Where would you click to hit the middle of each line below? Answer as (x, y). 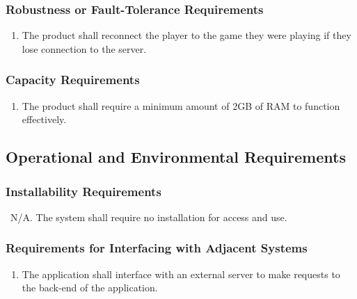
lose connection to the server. (84, 48)
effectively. (44, 119)
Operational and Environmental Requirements (176, 157)
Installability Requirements (84, 191)
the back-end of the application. (90, 288)
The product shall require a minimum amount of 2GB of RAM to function (181, 105)
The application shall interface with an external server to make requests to (181, 274)
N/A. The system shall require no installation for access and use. (149, 217)
